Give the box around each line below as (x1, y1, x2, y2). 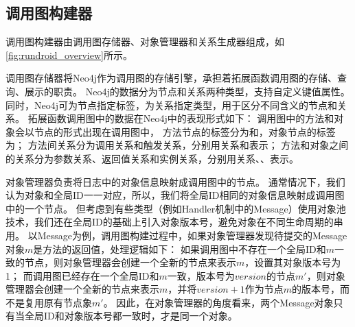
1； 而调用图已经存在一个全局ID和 (5, 268, 159, 282)
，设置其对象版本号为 (244, 255, 341, 269)
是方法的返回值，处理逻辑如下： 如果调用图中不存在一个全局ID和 (33, 241, 326, 256)
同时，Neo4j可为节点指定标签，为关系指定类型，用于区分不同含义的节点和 (5, 97, 337, 112)
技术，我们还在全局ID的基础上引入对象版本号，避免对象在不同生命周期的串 (5, 215, 343, 229)
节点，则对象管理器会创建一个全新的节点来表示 (24, 255, 236, 269)
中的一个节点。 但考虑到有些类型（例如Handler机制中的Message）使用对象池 (5, 201, 346, 215)
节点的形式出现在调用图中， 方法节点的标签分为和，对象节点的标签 (34, 124, 336, 138)
